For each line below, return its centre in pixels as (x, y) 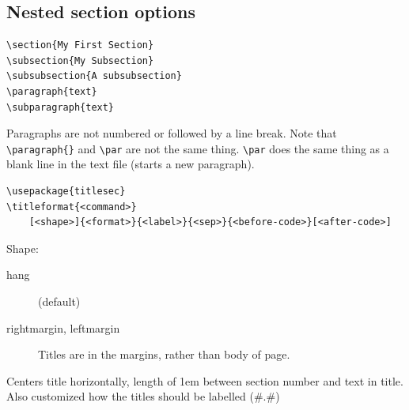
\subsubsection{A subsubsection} (94, 76)
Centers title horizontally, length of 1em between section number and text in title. (205, 380)
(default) (59, 301)
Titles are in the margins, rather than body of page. (164, 354)
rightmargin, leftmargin (63, 327)
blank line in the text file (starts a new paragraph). (131, 164)
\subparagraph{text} (61, 107)
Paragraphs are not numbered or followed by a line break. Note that (172, 133)
